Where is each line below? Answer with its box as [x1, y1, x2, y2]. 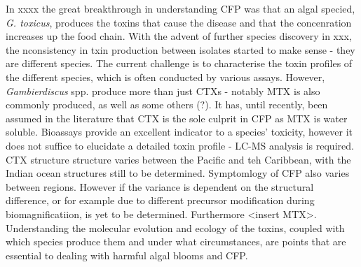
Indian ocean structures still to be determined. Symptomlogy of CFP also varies [6, 166, 350, 180]
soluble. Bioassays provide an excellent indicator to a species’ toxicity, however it [6, 124, 353, 139]
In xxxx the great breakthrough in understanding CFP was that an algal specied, [6, 1, 355, 15]
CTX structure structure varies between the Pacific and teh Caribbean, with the [6, 152, 351, 166]
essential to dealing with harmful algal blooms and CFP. [6, 247, 248, 262]
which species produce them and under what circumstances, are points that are [6, 234, 346, 249]
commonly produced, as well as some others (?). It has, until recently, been [6, 97, 328, 112]
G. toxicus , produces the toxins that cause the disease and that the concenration [6, 15, 352, 29]
